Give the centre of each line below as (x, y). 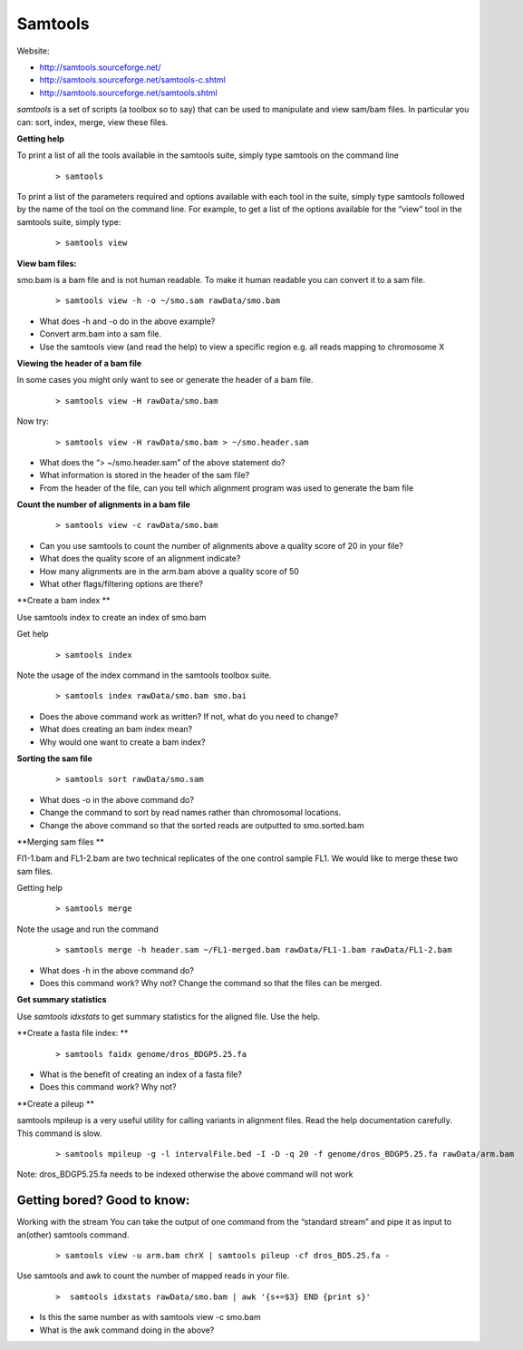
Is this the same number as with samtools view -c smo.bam (150, 1317)
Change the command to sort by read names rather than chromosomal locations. (190, 813)
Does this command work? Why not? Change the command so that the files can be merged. (211, 983)
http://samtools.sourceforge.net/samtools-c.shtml (132, 80)
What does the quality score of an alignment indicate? (140, 559)
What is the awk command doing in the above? (127, 1330)
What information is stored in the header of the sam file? (145, 475)
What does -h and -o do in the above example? (127, 321)
